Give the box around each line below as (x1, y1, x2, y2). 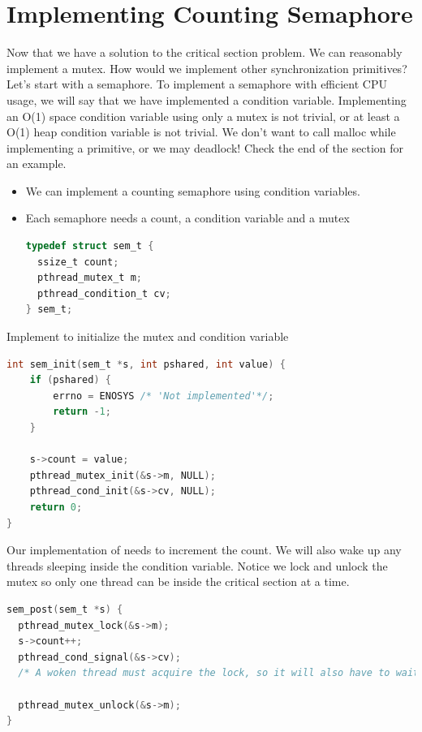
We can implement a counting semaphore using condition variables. (25, 182, 360, 199)
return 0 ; (29, 501, 83, 513)
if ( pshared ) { (29, 374, 111, 386)
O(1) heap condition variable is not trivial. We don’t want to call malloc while (6, 123, 396, 140)
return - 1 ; (53, 406, 111, 418)
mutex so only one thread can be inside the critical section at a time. (6, 573, 350, 590)
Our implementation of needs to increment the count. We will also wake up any (6, 541, 402, 558)
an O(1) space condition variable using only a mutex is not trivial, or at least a (6, 107, 400, 124)
